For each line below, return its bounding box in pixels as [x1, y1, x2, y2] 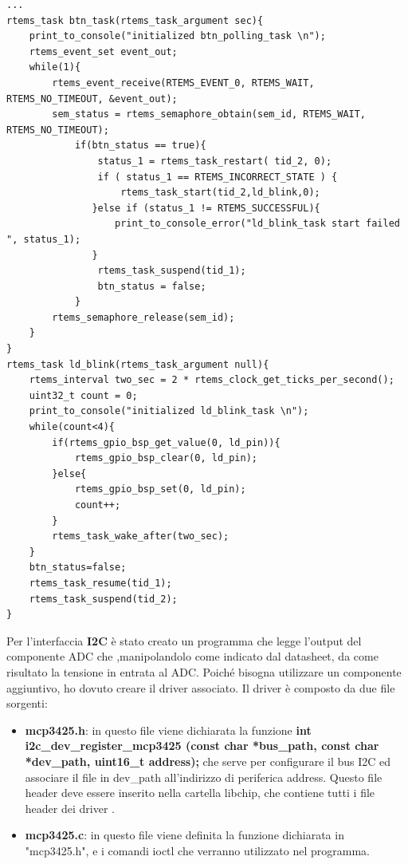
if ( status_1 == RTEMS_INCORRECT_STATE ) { [97, 171, 338, 183]
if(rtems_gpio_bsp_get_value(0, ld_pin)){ [52, 436, 280, 448]
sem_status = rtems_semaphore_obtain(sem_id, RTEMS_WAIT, [52, 108, 367, 120]
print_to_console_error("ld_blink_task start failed [115, 218, 400, 230]
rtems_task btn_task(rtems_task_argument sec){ [6, 14, 264, 26]
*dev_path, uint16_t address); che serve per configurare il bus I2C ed [25, 752, 391, 769]
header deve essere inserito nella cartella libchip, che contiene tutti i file [25, 784, 375, 801]
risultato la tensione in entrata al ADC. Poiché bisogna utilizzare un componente [6, 663, 402, 680]
